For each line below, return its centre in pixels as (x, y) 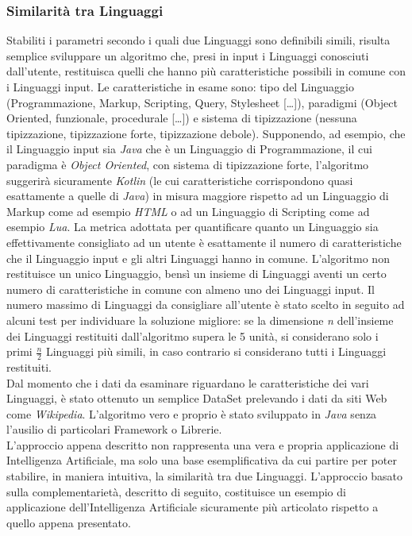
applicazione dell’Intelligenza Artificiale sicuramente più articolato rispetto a (193, 507)
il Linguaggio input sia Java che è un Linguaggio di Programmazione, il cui (189, 149)
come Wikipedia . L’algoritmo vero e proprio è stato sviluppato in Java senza (192, 413)
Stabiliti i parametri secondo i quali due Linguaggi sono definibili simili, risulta (198, 40)
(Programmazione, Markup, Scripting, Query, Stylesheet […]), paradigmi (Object (202, 102)
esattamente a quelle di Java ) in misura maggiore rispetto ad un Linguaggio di (198, 196)
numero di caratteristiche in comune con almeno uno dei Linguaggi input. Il (191, 289)
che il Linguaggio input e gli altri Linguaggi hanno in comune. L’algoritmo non (198, 258)
